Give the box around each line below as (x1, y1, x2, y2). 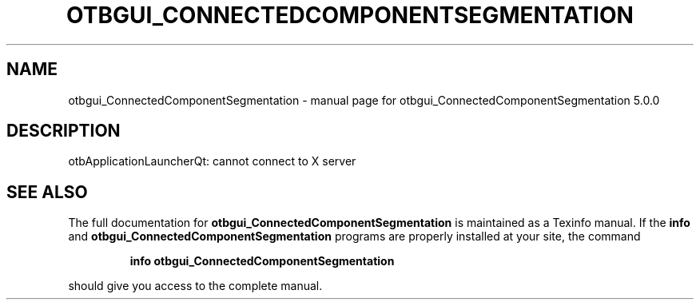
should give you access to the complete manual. (68, 279, 323, 293)
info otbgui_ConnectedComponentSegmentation (129, 254, 395, 268)
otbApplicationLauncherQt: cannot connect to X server (68, 154, 356, 169)
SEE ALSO (6, 181, 88, 202)
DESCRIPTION (6, 121, 121, 141)
